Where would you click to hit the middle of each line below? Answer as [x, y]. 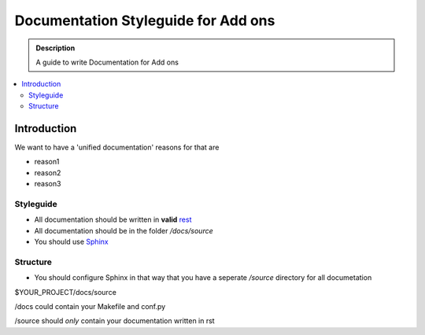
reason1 [47, 162]
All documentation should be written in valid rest [113, 219]
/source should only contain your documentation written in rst [115, 321]
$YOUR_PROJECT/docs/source [66, 292]
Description [55, 48]
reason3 [48, 184]
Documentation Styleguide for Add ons [145, 20]
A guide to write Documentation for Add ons [107, 62]
